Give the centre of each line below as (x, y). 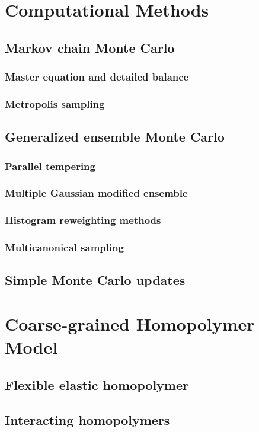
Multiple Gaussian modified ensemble (96, 193)
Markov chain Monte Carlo (90, 47)
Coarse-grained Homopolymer (130, 323)
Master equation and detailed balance (97, 77)
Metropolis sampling (55, 103)
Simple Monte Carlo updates (95, 280)
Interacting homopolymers (87, 419)
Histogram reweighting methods (83, 220)
